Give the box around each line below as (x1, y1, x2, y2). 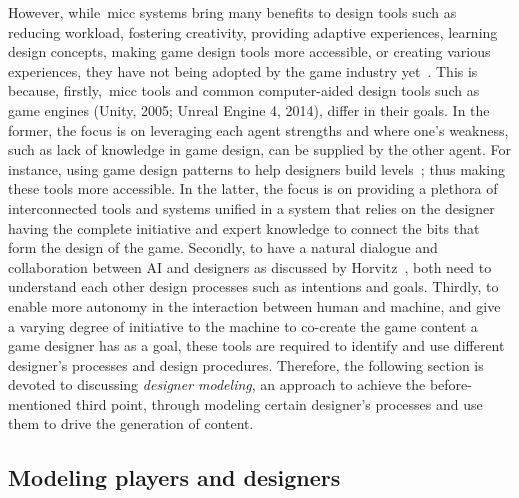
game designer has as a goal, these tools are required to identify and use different (8, 335, 505, 356)
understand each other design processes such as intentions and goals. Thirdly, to (8, 276, 499, 297)
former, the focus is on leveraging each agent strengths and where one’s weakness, (8, 119, 509, 140)
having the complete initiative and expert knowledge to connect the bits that (8, 217, 480, 238)
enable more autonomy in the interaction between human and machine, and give (8, 295, 501, 316)
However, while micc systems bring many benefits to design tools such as (8, 2, 457, 22)
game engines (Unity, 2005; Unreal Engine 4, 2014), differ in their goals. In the (8, 99, 490, 120)
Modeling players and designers (8, 462, 341, 493)
